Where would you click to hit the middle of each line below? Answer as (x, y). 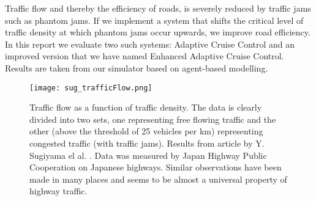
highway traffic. (58, 191)
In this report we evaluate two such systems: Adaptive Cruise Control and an (150, 44)
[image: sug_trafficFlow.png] (91, 88)
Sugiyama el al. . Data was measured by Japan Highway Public (148, 155)
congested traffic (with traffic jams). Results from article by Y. (147, 143)
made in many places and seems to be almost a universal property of (158, 179)
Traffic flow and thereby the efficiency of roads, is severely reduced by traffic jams (158, 8)
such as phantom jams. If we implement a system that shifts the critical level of (154, 20)
